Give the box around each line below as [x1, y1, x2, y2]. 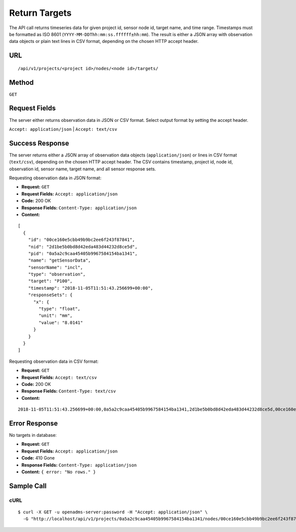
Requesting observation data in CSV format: [9, 358, 99, 364]
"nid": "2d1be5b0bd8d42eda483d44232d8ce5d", [28, 244, 138, 249]
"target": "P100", [28, 278, 73, 284]
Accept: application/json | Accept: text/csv [9, 126, 117, 132]
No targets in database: [9, 432, 57, 438]
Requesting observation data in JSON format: [9, 175, 102, 181]
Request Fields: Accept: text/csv [21, 374, 97, 380]
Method [9, 78, 34, 86]
